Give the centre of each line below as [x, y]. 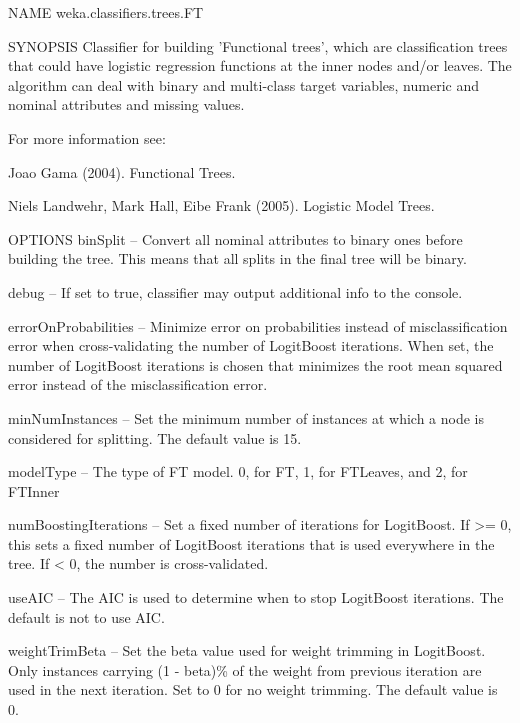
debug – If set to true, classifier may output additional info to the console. [235, 291]
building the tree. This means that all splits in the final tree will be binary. [237, 258]
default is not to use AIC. [86, 616]
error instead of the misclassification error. [138, 384]
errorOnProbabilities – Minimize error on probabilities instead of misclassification [258, 325]
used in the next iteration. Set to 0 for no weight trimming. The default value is [253, 689]
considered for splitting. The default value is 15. [155, 437]
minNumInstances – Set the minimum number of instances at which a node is [246, 417]
